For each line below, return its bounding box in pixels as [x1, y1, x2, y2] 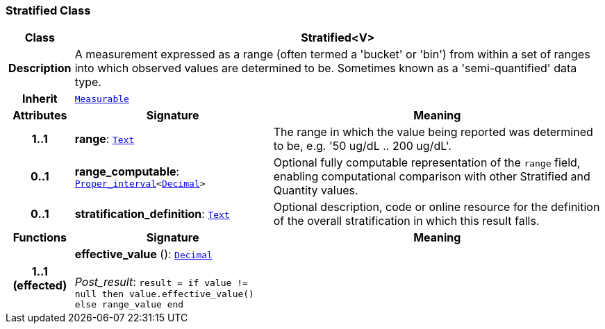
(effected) [13, 278, 67, 293]
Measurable [74, 93, 129, 104]
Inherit [22, 92, 58, 106]
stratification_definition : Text [74, 207, 230, 221]
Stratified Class [6, 3, 91, 17]
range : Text [74, 132, 135, 146]
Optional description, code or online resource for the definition [273, 200, 600, 214]
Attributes [13, 108, 67, 123]
